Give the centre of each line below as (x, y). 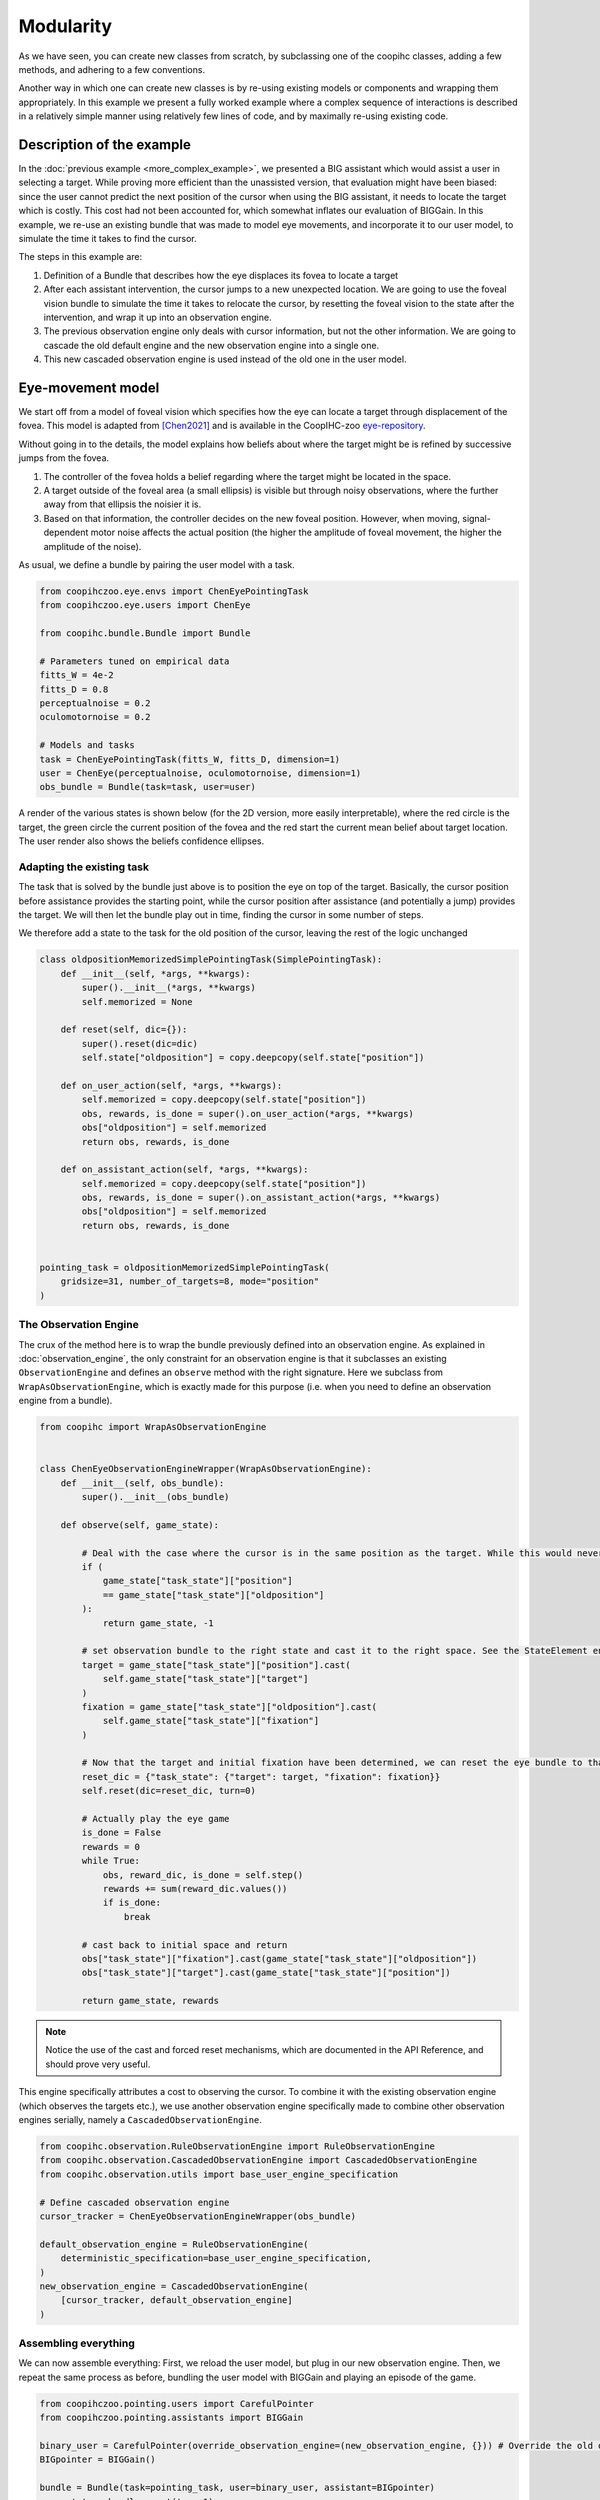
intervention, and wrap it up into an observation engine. (157, 317)
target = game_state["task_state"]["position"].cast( (216, 1664)
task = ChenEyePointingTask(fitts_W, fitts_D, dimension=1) (190, 759)
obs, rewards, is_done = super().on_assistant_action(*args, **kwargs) (261, 1198)
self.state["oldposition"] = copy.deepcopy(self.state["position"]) (253, 1058)
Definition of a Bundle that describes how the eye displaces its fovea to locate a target (221, 275)
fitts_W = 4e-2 (76, 675)
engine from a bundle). (65, 1401)
